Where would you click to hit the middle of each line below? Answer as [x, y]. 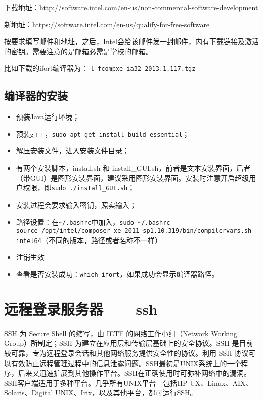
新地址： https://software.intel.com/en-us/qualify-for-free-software [107, 24]
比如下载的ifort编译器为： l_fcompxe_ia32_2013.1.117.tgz [100, 68]
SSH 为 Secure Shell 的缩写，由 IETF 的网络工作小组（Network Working [121, 333]
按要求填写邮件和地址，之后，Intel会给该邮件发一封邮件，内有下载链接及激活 [131, 41]
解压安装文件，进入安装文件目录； [73, 151]
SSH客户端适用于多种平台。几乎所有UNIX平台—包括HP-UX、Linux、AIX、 [128, 383]
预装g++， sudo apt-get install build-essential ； [103, 133]
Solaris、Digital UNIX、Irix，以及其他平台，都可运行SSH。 [101, 393]
